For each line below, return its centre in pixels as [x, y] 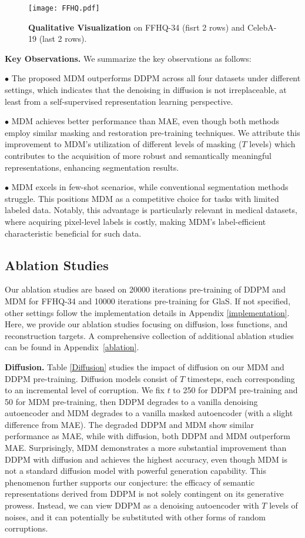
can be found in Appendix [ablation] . [72, 347]
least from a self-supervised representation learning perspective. [119, 101]
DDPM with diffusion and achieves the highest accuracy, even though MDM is [146, 459]
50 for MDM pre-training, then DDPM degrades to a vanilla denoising [131, 401]
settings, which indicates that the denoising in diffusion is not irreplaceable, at [146, 90]
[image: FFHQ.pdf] [64, 8]
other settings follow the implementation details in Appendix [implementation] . [147, 312]
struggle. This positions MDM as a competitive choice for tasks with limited [142, 198]
